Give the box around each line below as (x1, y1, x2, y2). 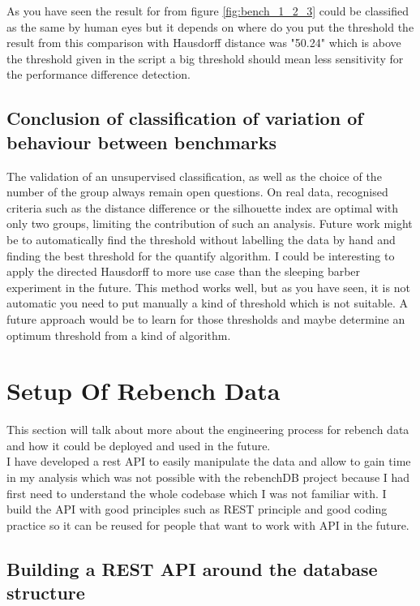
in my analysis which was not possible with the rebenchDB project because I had (6, 469, 410, 485)
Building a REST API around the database (6, 556, 378, 581)
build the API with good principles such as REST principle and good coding (6, 501, 388, 518)
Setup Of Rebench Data (6, 374, 281, 407)
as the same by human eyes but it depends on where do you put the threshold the (6, 18, 414, 35)
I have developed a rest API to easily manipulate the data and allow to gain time (6, 453, 411, 470)
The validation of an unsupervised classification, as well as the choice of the (6, 167, 382, 184)
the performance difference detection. (6, 66, 191, 83)
